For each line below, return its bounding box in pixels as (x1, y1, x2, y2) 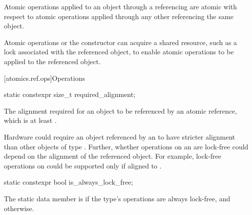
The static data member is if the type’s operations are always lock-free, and (4, 193, 231, 203)
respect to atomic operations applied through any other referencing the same (4, 11, 233, 21)
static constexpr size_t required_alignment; (4, 89, 136, 99)
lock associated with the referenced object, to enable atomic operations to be (4, 47, 234, 57)
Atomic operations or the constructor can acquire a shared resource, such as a (4, 37, 237, 47)
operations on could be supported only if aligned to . (4, 160, 162, 170)
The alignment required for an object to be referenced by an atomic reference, (4, 105, 237, 116)
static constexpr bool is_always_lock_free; (4, 177, 133, 187)
